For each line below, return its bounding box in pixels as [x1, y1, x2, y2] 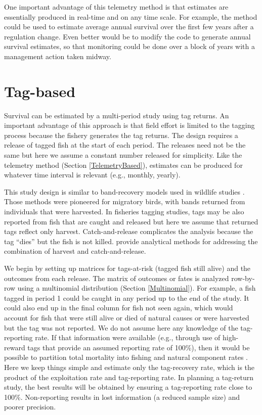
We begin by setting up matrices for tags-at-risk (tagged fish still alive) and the [4, 263, 251, 273]
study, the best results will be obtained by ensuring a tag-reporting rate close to [4, 382, 252, 392]
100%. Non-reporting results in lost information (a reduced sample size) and [4, 391, 240, 402]
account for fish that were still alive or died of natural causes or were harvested [4, 312, 249, 322]
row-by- [231, 272, 255, 283]
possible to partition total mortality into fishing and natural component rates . [4, 352, 248, 362]
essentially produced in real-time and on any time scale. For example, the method [4, 11, 257, 22]
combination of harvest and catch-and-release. [4, 246, 146, 256]
